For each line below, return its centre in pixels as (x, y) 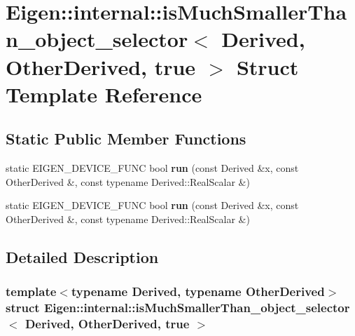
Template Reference (104, 94)
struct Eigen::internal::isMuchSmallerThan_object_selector (178, 308)
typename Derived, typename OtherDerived (198, 291)
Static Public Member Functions (126, 139)
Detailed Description (82, 256)
